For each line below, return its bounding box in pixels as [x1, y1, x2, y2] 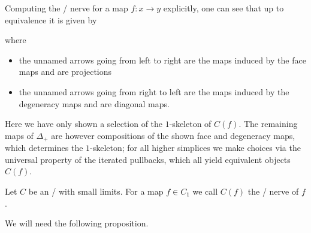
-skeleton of [169, 117, 212, 130]
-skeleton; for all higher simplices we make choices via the [90, 141, 301, 154]
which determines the [5, 141, 83, 154]
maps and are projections [19, 65, 112, 78]
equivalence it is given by [5, 13, 97, 26]
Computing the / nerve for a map [5, 2, 128, 14]
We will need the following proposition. [5, 217, 149, 229]
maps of [5, 129, 34, 141]
